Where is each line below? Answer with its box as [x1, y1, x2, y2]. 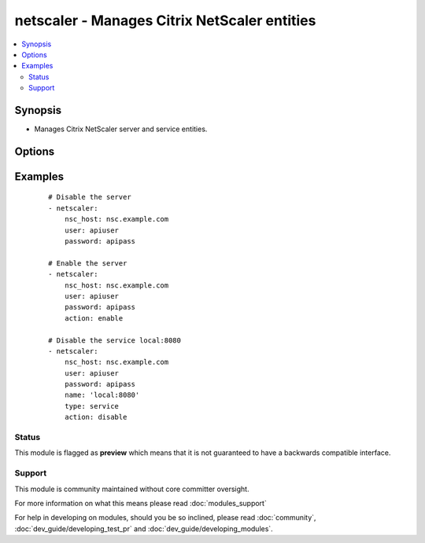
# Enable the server [48, 259, 128, 267]
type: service [64, 402, 120, 410]
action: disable [64, 413, 128, 422]
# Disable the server [48, 193, 131, 202]
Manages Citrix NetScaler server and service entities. [34, 124, 208, 134]
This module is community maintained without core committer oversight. [14, 484, 249, 493]
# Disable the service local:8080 [48, 336, 181, 345]
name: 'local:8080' [64, 391, 140, 400]
